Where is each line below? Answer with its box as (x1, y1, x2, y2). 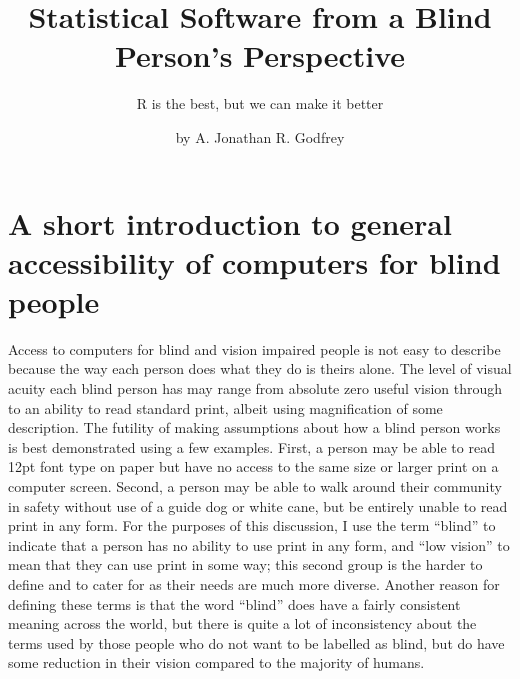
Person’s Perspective (114, 35, 406, 76)
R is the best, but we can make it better (136, 93, 384, 114)
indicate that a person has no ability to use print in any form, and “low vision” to (8, 534, 510, 555)
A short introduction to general (8, 202, 452, 243)
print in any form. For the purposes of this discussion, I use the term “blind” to (8, 515, 496, 536)
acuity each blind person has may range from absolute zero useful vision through (8, 378, 503, 398)
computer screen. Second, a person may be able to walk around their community (8, 475, 502, 496)
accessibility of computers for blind (8, 241, 501, 282)
